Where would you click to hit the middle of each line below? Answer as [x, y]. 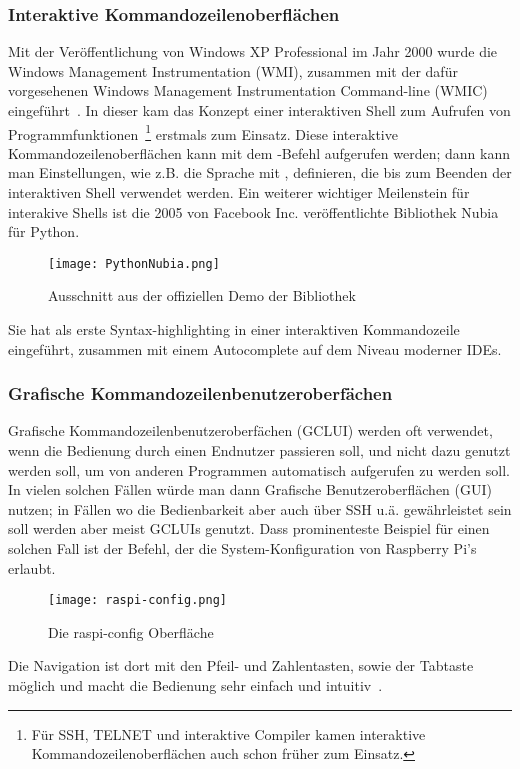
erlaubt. [32, 567]
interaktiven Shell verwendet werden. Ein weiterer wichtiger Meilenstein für [239, 192]
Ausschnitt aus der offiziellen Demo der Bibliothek [202, 295]
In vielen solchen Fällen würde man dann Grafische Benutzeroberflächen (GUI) [250, 489]
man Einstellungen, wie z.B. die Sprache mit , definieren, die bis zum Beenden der [260, 172]
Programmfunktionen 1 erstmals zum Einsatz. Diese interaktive [203, 132]
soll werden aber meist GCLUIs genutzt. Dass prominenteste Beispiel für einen [249, 528]
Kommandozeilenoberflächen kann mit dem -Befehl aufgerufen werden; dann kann [259, 152]
